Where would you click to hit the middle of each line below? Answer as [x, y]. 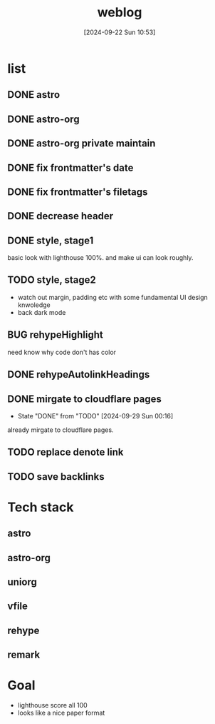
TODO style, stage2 [52, 280]
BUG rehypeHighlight [55, 335]
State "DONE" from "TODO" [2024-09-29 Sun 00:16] [95, 416]
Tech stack [41, 507]
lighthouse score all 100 [52, 705]
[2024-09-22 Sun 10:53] [120, 32]
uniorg [22, 582]
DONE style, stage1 [51, 240]
